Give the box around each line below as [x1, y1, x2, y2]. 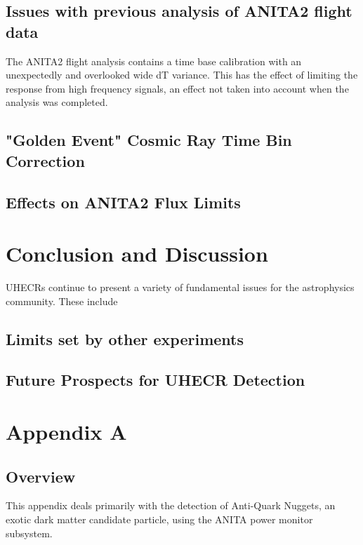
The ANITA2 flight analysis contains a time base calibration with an [6, 53, 302, 68]
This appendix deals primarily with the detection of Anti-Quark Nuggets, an [6, 498, 336, 513]
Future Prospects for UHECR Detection [6, 369, 305, 391]
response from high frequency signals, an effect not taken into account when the [6, 81, 349, 95]
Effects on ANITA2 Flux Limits [6, 191, 241, 213]
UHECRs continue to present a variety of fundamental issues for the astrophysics [6, 280, 355, 295]
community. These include [6, 293, 118, 308]
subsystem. [6, 525, 53, 540]
